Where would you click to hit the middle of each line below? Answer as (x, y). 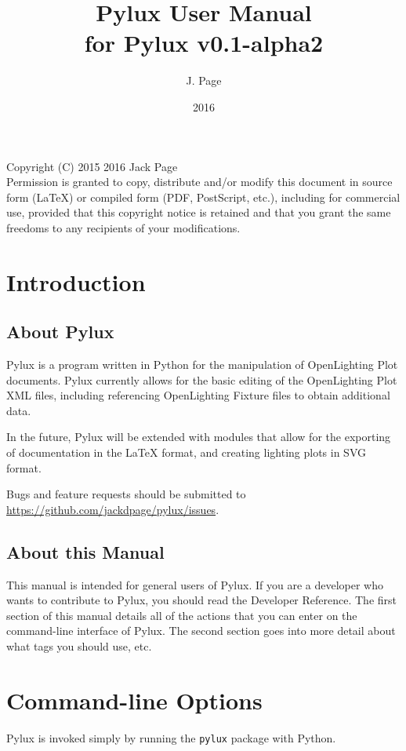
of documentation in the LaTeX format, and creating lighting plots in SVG (186, 452)
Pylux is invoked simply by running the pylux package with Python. (171, 737)
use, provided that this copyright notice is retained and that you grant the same (199, 212)
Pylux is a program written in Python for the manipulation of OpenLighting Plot (202, 365)
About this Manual (85, 551)
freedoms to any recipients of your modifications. (123, 227)
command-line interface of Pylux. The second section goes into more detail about (201, 631)
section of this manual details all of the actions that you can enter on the (182, 615)
